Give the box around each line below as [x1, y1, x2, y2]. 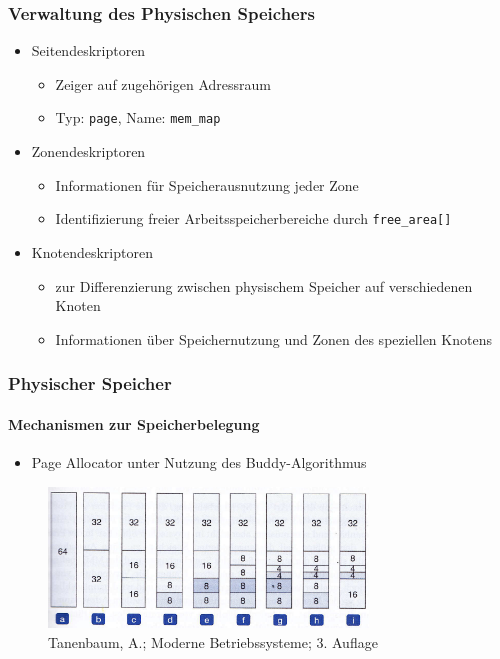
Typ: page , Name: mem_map [55, 107, 221, 128]
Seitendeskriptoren [31, 40, 146, 61]
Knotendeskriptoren [31, 241, 153, 262]
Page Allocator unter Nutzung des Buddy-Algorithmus [31, 451, 367, 472]
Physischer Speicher [8, 371, 172, 396]
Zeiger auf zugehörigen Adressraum [55, 73, 271, 94]
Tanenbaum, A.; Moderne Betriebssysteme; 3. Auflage [48, 631, 378, 652]
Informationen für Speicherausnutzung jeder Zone [55, 174, 359, 195]
